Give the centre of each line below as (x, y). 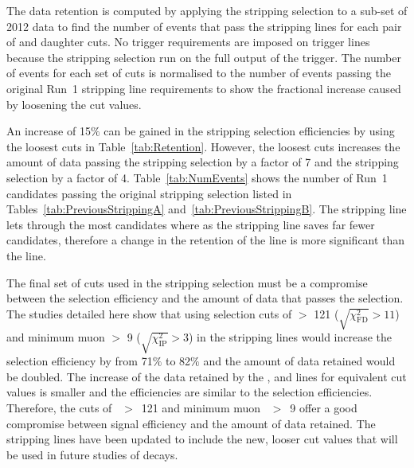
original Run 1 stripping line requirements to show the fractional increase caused (204, 88)
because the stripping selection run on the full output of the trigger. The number (204, 57)
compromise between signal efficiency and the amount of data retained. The (191, 423)
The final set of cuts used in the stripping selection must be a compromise (187, 282)
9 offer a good (324, 407)
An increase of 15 (49, 131)
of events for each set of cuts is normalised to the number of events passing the (199, 73)
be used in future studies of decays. (92, 454)
